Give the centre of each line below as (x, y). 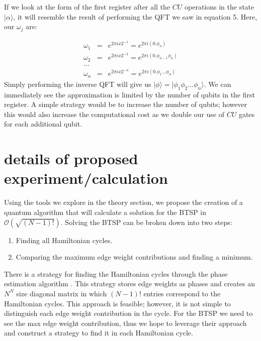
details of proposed (71, 158)
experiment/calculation (86, 178)
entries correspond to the (182, 293)
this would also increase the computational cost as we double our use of (114, 114)
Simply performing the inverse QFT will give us (78, 84)
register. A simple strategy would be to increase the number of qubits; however (126, 104)
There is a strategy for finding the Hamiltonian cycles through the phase (116, 273)
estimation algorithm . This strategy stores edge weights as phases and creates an (130, 283)
